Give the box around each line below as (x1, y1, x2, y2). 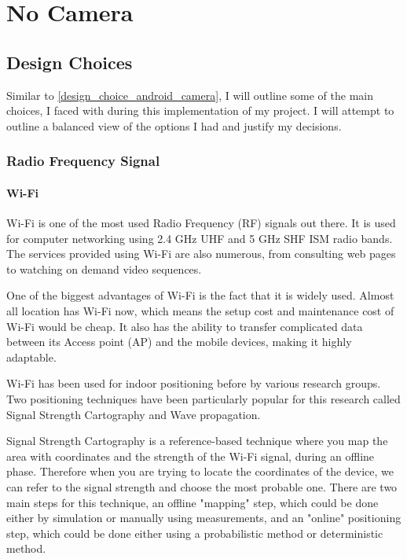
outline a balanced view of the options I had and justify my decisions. (6, 117, 342, 134)
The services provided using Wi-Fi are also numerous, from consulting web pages (6, 245, 396, 262)
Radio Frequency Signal (6, 151, 160, 171)
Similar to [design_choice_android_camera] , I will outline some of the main (6, 86, 373, 103)
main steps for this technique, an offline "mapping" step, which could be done (6, 494, 379, 510)
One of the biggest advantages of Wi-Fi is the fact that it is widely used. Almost (6, 287, 394, 303)
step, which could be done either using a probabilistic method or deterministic (6, 524, 383, 541)
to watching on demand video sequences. (6, 260, 202, 277)
